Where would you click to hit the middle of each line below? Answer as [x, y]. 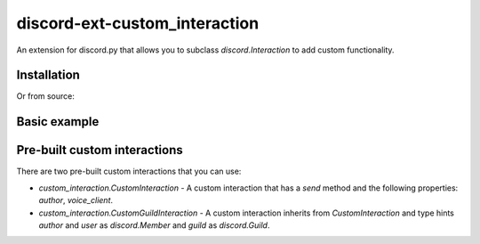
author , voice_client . [76, 200]
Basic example [58, 122]
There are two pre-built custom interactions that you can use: [129, 171]
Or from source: [46, 96]
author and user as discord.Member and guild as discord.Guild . [154, 225]
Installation [48, 75]
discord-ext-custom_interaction [138, 23]
